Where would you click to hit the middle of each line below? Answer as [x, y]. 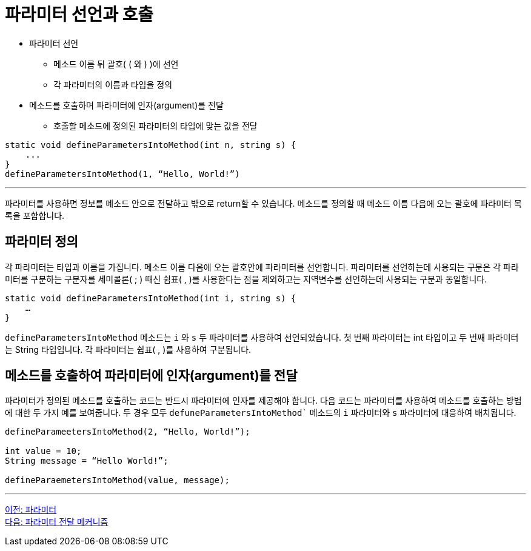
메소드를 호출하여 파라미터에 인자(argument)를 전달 [151, 376]
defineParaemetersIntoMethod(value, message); [117, 480]
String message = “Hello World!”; [87, 461]
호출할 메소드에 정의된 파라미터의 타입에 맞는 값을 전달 [155, 125]
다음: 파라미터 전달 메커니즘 [57, 522]
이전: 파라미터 [31, 510]
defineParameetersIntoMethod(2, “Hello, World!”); [128, 432]
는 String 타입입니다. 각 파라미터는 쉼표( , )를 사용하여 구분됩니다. [128, 349]
